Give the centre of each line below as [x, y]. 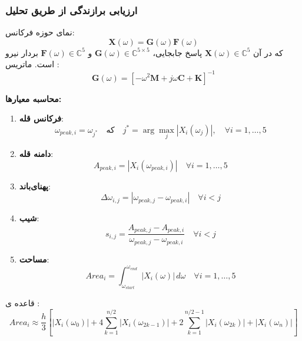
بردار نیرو [22, 52]
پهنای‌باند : [35, 186]
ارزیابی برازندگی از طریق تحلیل [72, 10]
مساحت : [34, 259]
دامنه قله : [36, 153]
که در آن [268, 52]
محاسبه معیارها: [34, 98]
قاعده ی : [23, 303]
